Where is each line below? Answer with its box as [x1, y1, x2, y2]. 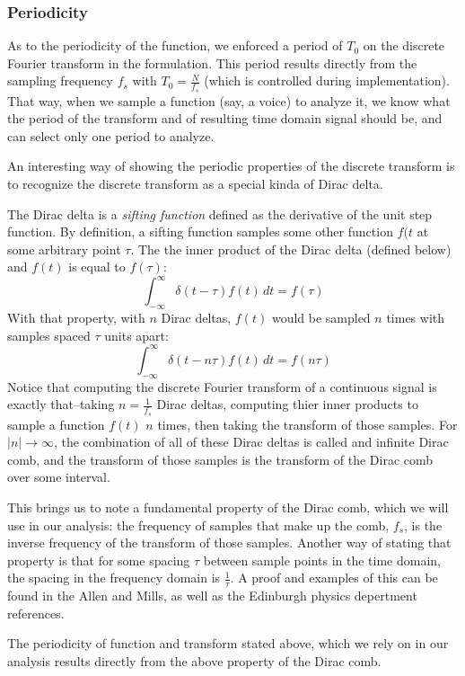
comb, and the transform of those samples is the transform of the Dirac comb [7, 449, 434, 468]
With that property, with [7, 308, 145, 327]
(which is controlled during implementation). [204, 71, 450, 90]
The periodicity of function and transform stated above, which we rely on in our [7, 634, 449, 653]
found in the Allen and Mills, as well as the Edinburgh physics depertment [7, 586, 417, 605]
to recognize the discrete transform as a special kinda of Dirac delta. [7, 174, 383, 193]
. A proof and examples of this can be [230, 568, 438, 587]
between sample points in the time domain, [203, 550, 441, 569]
